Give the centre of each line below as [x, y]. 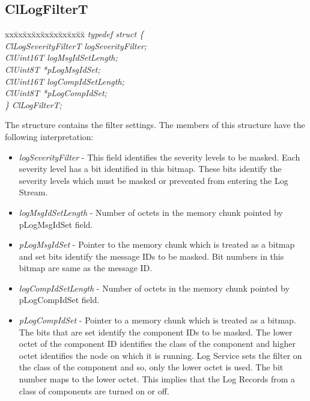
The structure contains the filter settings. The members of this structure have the [155, 125]
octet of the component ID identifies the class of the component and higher [157, 344]
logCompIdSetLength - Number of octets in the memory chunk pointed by [154, 288]
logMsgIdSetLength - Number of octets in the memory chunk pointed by [151, 212]
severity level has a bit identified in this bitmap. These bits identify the [150, 169]
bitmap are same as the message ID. [86, 268]
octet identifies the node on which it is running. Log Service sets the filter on [160, 355]
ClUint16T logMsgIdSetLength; [61, 57]
